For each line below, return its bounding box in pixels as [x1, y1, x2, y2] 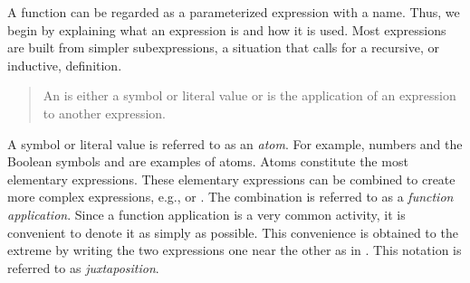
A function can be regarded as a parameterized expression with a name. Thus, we [7, 3, 460, 21]
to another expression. [43, 103, 166, 122]
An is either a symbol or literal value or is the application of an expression [43, 86, 456, 105]
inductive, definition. [7, 55, 122, 74]
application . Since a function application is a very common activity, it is [7, 204, 406, 223]
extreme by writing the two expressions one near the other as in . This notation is [7, 241, 462, 259]
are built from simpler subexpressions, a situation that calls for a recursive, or [7, 38, 439, 57]
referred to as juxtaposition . [7, 258, 159, 277]
